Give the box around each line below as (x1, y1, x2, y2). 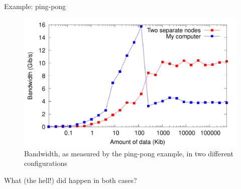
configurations (24, 158, 67, 168)
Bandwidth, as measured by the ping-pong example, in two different (24, 148, 233, 158)
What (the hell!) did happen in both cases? (4, 175, 137, 185)
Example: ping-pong (4, 1, 66, 11)
